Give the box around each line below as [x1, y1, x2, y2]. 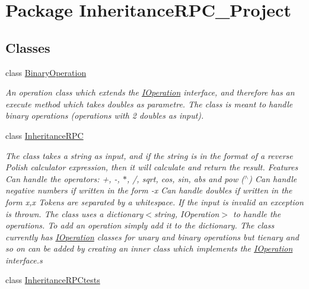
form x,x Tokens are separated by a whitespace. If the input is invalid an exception [5, 195, 304, 208]
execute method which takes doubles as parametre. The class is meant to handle [5, 97, 293, 110]
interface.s [5, 253, 43, 266]
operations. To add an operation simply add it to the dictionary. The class [5, 219, 275, 231]
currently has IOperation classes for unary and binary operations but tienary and [5, 230, 299, 243]
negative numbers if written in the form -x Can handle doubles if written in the [5, 184, 292, 196]
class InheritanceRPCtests [5, 274, 100, 286]
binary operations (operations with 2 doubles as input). [5, 109, 204, 122]
